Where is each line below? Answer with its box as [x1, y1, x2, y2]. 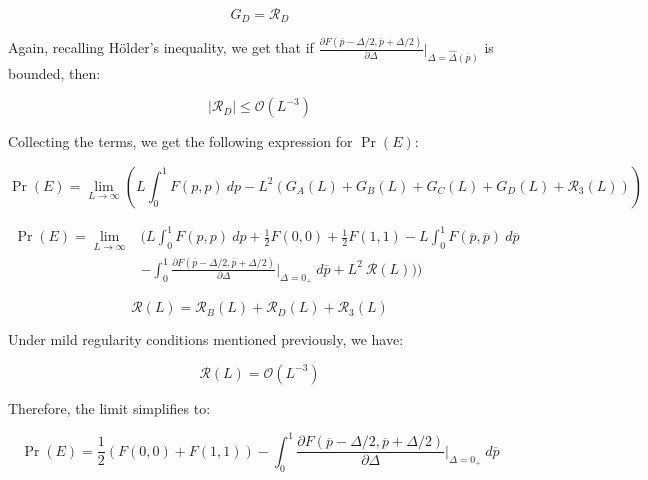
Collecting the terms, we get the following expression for [8, 131, 353, 152]
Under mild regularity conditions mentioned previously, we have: [8, 329, 404, 350]
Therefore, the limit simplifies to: [8, 397, 211, 418]
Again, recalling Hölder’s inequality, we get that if [8, 37, 314, 58]
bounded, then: [8, 62, 101, 83]
